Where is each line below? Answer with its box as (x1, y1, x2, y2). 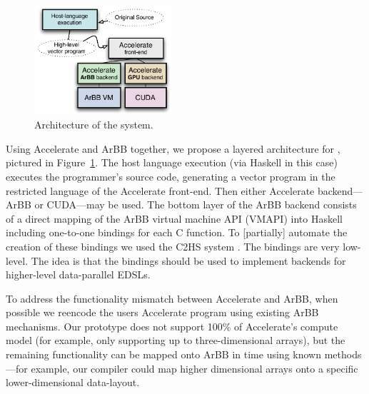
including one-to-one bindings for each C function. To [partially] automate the (6, 225, 348, 240)
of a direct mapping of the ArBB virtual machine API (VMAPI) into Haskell (6, 211, 343, 226)
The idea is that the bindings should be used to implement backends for (31, 253, 346, 268)
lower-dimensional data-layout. (6, 375, 140, 390)
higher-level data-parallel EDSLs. (6, 267, 151, 282)
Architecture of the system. (34, 117, 153, 132)
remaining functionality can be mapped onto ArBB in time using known (6, 347, 321, 362)
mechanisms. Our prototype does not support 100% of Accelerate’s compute (6, 318, 338, 333)
